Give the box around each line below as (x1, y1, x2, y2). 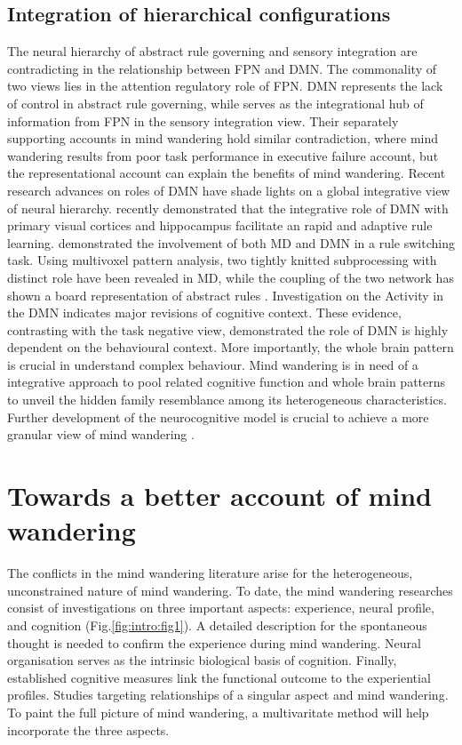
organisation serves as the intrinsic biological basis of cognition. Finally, (7, 651, 397, 669)
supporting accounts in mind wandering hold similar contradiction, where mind (7, 129, 439, 148)
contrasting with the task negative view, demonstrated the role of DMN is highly (7, 320, 449, 339)
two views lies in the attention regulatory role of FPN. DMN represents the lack (7, 76, 443, 95)
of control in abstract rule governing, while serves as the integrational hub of (7, 93, 424, 112)
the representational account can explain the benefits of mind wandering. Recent (7, 164, 446, 182)
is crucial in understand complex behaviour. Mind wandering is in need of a (7, 355, 418, 373)
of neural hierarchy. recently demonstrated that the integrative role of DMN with (7, 198, 449, 217)
